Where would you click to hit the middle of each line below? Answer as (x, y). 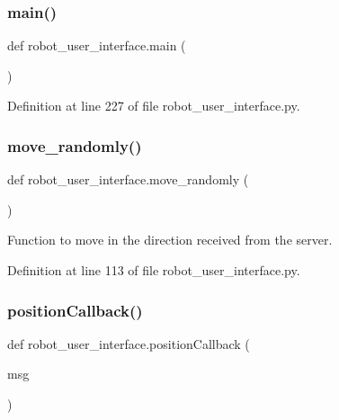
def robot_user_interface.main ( (97, 45)
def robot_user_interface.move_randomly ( (128, 179)
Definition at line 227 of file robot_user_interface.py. (154, 106)
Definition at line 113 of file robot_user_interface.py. (154, 270)
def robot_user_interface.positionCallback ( (129, 343)
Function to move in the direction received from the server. (170, 240)
